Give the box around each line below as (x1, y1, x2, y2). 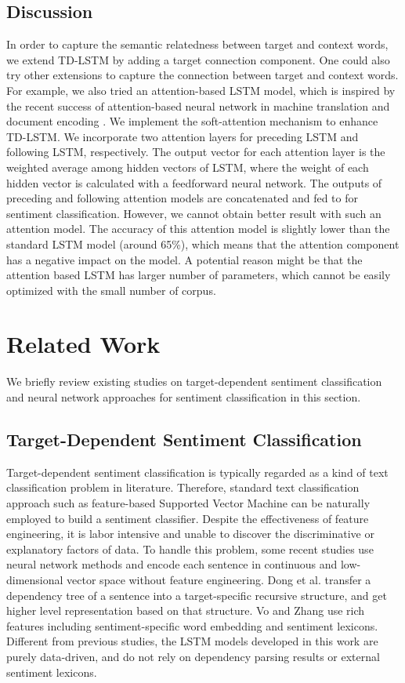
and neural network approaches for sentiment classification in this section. (6, 389, 361, 405)
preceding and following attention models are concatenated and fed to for (6, 190, 358, 206)
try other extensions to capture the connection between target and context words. (6, 67, 399, 83)
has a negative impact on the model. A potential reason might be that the (6, 251, 363, 267)
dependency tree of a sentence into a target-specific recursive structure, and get (6, 587, 387, 603)
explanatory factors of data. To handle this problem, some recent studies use (6, 540, 374, 557)
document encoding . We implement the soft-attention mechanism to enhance (6, 113, 378, 129)
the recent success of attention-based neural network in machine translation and (6, 97, 390, 114)
